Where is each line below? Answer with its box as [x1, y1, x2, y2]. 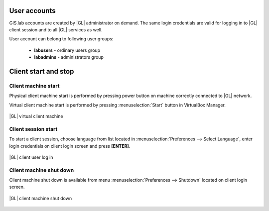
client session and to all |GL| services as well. [9, 26, 103, 32]
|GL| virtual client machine [9, 113, 63, 119]
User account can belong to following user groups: [9, 36, 114, 42]
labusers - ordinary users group [34, 47, 101, 53]
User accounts [9, 6, 56, 15]
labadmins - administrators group [34, 54, 104, 60]
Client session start [9, 125, 58, 132]
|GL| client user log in [9, 154, 53, 160]
